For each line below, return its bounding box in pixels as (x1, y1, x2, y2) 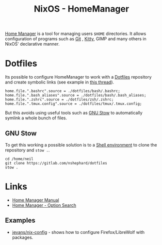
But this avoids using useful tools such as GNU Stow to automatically (5, 110, 143, 116)
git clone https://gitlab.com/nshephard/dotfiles (5, 161, 108, 165)
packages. (12, 234, 33, 240)
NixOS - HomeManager (33, 3, 130, 15)
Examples (5, 216, 35, 225)
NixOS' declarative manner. (5, 41, 60, 47)
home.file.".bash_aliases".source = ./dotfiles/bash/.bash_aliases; (5, 93, 146, 98)
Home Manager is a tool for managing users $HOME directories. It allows (5, 31, 146, 37)
